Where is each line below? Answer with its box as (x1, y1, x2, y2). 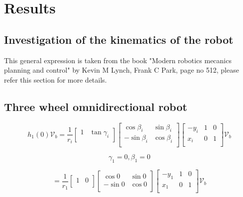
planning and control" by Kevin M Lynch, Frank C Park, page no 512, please (4, 65, 239, 75)
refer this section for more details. (4, 74, 107, 85)
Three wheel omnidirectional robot (4, 98, 187, 114)
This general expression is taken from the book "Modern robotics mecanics (4, 55, 232, 65)
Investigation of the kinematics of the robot (4, 31, 234, 47)
